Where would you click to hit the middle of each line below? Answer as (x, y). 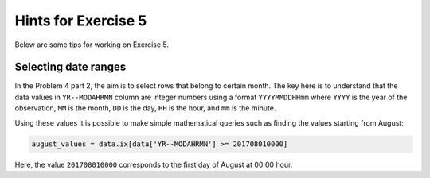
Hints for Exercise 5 (81, 21)
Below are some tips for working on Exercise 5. (92, 44)
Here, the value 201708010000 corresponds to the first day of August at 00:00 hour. (154, 164)
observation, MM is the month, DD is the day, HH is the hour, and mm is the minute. (145, 108)
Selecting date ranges (70, 67)
